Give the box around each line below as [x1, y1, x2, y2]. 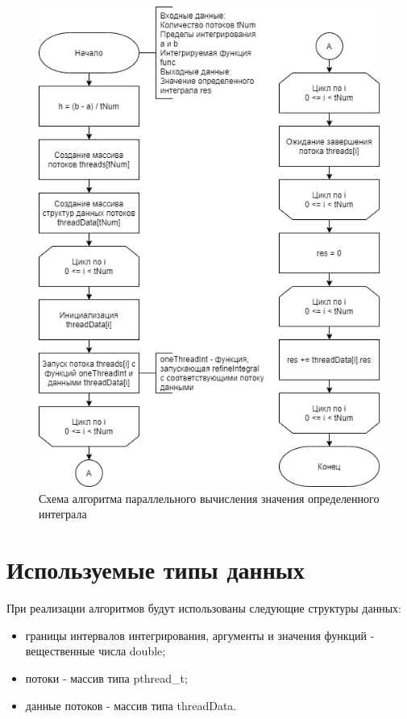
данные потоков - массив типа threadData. [25, 696, 237, 713]
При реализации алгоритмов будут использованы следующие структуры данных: [6, 600, 401, 617]
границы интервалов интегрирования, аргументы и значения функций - [25, 626, 375, 643]
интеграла [39, 505, 87, 522]
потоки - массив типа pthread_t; [25, 669, 188, 686]
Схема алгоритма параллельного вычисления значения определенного [39, 489, 380, 506]
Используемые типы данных [6, 553, 305, 586]
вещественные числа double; [25, 642, 166, 659]
